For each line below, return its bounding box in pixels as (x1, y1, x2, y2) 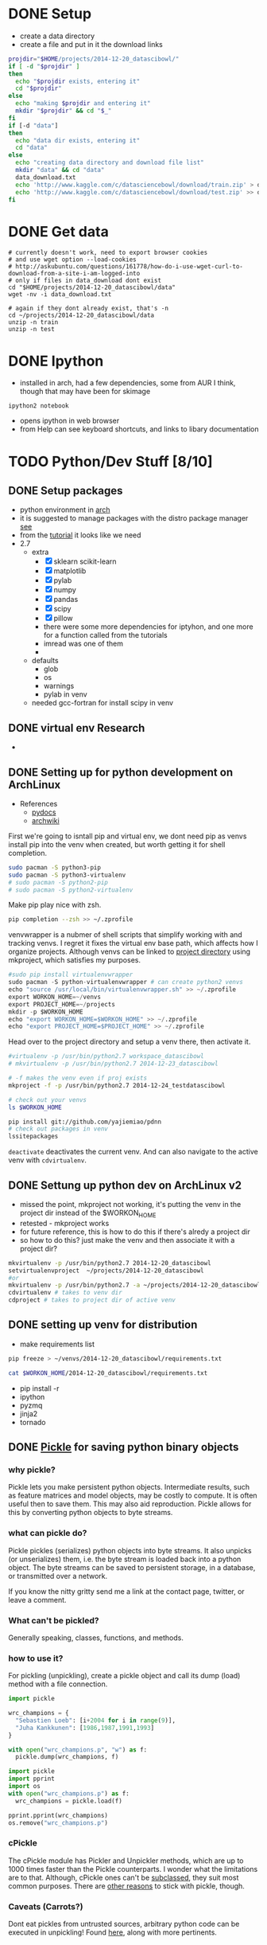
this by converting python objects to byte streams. (8, 1508, 173, 1517)
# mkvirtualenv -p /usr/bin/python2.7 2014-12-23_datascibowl (8, 1060, 219, 1068)
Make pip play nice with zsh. (8, 900, 102, 910)
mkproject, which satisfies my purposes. (8, 955, 141, 965)
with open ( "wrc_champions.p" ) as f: (8, 1789, 130, 1798)
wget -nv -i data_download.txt (8, 291, 112, 299)
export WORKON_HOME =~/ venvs (8, 993, 102, 1001)
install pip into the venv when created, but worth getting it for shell (8, 839, 226, 849)
